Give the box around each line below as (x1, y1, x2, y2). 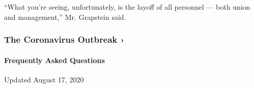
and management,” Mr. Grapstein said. (4, 11, 126, 22)
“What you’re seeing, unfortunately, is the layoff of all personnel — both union (4, 2, 250, 12)
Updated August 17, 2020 (4, 74, 84, 84)
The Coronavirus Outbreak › (4, 33, 125, 46)
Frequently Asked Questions (4, 54, 105, 65)
